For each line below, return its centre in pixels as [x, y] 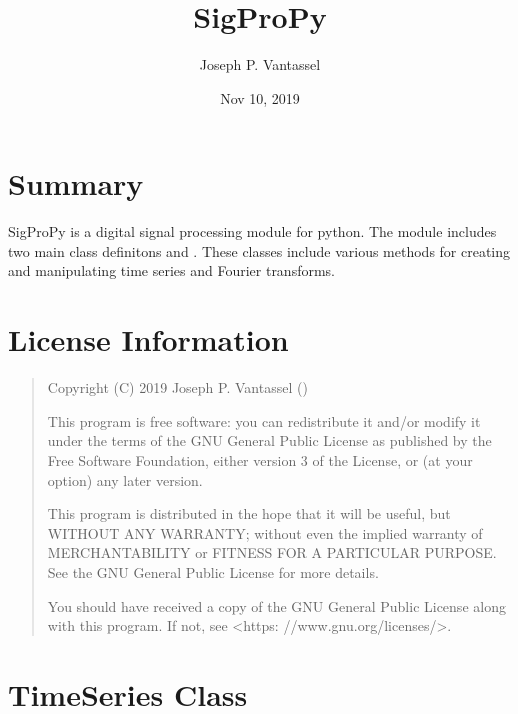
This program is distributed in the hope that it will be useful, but [249, 513]
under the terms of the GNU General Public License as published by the [269, 440]
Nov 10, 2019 [260, 97]
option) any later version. [125, 479]
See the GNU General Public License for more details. [213, 571]
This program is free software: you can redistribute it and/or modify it [264, 420]
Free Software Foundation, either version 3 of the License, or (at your [260, 459]
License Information [148, 339]
